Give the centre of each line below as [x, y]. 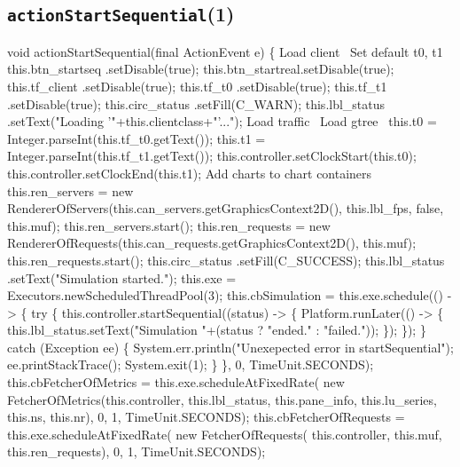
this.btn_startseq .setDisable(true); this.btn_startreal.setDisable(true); [201, 69]
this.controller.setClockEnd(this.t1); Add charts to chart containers [190, 173]
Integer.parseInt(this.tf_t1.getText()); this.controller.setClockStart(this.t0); [212, 156]
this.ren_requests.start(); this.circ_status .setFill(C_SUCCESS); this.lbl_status [226, 260]
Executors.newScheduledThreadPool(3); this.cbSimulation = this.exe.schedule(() [225, 295]
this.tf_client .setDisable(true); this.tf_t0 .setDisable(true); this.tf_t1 [197, 86]
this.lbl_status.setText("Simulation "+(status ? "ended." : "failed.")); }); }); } [217, 330]
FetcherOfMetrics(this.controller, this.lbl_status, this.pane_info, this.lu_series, [222, 399]
